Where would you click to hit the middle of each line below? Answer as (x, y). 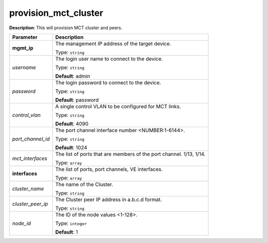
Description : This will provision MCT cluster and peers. (66, 28)
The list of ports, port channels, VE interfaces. (109, 169)
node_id (22, 223)
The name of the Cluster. (84, 184)
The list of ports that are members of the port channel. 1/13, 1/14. (131, 154)
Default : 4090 (72, 124)
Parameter (25, 37)
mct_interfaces (30, 158)
